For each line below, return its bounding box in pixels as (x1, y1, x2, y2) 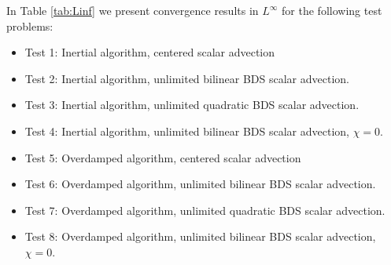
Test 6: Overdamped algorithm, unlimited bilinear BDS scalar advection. (24, 176, 376, 192)
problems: (6, 17, 53, 34)
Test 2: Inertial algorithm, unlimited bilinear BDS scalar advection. (24, 70, 349, 86)
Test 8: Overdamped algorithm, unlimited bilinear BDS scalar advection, (24, 228, 376, 245)
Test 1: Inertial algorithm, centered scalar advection (24, 44, 275, 60)
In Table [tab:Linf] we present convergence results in (6, 2, 259, 18)
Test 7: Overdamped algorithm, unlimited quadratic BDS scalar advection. (24, 201, 385, 218)
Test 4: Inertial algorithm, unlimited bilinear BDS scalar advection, (24, 122, 349, 139)
